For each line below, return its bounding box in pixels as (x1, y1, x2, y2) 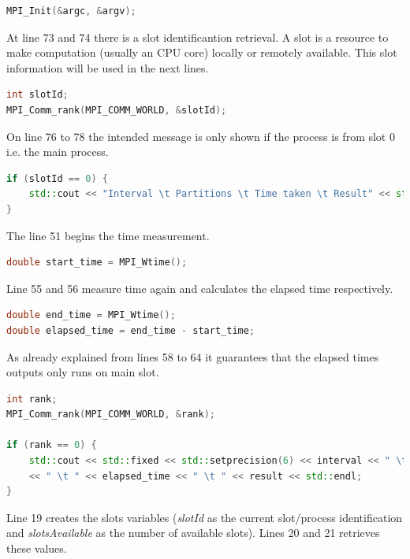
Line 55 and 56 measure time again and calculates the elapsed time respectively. (6, 279, 393, 296)
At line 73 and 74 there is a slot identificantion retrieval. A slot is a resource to (6, 28, 389, 45)
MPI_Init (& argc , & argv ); (6, 6, 136, 17)
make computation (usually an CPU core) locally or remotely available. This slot (6, 44, 397, 61)
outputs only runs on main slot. (6, 364, 159, 380)
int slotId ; (6, 89, 69, 101)
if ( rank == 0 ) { (6, 439, 97, 451)
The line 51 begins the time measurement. (6, 227, 210, 243)
